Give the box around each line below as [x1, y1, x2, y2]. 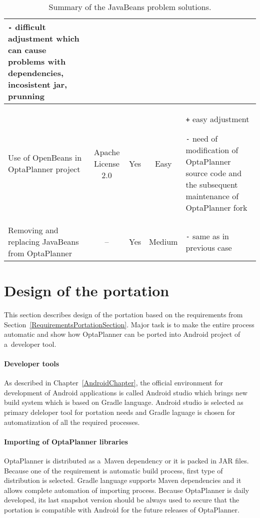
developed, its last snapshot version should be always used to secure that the [4, 494, 239, 505]
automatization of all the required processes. [4, 416, 140, 427]
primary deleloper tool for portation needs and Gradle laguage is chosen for [4, 407, 235, 417]
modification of [185, 144, 238, 156]
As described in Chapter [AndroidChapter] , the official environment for [4, 377, 223, 388]
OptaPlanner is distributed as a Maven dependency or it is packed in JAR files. [4, 455, 249, 466]
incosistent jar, [8, 79, 67, 90]
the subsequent [185, 179, 238, 190]
